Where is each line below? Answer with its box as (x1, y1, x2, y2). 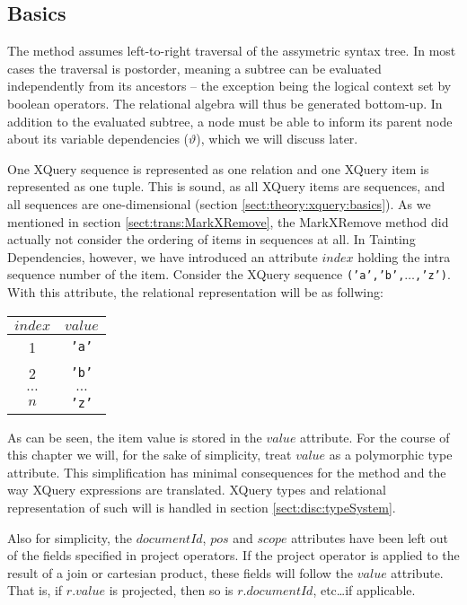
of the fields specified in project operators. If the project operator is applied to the (7, 546, 460, 565)
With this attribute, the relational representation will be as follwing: (7, 282, 383, 301)
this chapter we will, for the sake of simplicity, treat (7, 445, 292, 464)
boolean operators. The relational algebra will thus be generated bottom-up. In (7, 93, 443, 112)
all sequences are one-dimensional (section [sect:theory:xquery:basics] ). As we (7, 194, 431, 213)
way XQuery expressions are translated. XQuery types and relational (7, 480, 386, 499)
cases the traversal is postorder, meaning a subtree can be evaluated (7, 58, 382, 77)
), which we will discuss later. (196, 129, 358, 148)
